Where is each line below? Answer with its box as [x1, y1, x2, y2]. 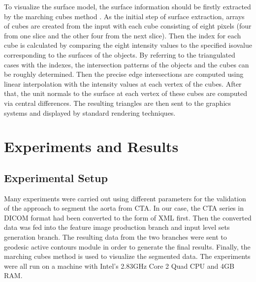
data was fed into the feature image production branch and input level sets [4, 222, 230, 232]
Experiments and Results [4, 136, 179, 157]
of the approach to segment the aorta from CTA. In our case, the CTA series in [4, 203, 244, 213]
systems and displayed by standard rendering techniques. [4, 107, 176, 118]
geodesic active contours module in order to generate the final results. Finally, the [4, 241, 251, 251]
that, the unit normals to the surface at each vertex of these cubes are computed [4, 88, 247, 98]
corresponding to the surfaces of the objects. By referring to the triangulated [4, 49, 235, 60]
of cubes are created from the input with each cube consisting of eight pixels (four [4, 21, 252, 31]
